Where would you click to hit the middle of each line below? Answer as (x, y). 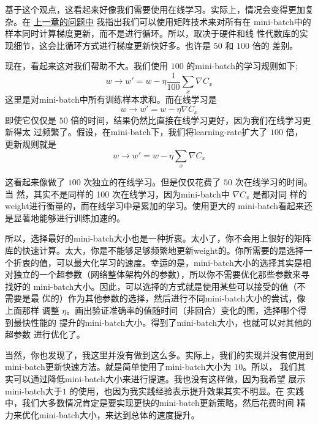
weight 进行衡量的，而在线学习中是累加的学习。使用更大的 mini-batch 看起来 (155, 206)
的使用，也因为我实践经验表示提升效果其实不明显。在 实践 (187, 390)
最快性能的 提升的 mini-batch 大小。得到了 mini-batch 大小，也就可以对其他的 (162, 322)
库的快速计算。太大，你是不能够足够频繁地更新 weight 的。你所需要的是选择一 (159, 250)
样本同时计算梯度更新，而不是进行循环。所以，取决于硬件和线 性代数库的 (152, 33)
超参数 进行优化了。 (45, 334)
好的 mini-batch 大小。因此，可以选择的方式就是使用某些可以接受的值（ (155, 286)
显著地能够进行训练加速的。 (69, 217)
